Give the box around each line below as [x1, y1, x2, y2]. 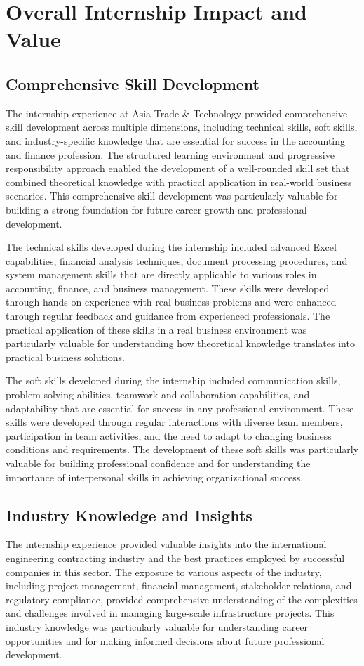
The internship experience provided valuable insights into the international [6, 537, 327, 551]
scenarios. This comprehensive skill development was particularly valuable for [6, 188, 338, 203]
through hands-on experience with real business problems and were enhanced [6, 294, 337, 309]
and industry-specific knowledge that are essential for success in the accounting [6, 133, 346, 148]
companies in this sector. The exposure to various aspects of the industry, [6, 564, 322, 579]
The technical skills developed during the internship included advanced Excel [6, 240, 337, 254]
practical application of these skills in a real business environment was [6, 322, 307, 337]
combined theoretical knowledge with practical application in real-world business [6, 174, 352, 189]
